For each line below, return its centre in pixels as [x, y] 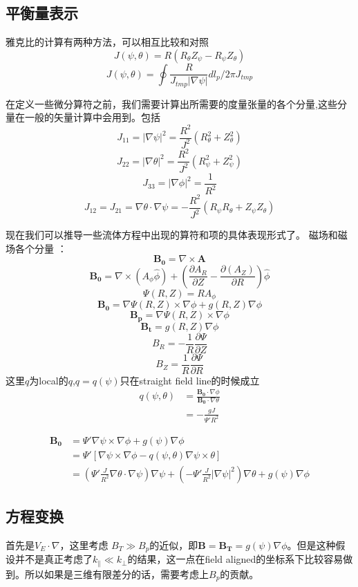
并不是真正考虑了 [54, 559]
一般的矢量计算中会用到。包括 [92, 117]
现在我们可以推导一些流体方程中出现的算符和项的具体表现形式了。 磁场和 [172, 235]
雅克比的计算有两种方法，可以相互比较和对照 [107, 42]
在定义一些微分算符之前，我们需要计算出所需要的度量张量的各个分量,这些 [171, 103]
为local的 [49, 380]
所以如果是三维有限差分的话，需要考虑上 [116, 574]
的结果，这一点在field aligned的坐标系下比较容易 [235, 559]
